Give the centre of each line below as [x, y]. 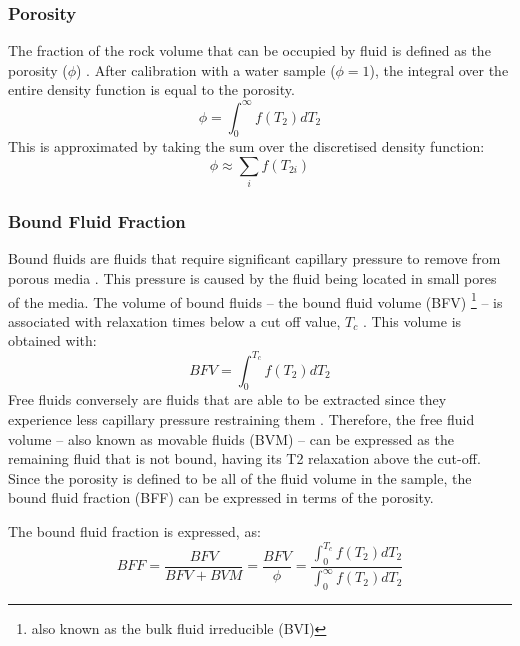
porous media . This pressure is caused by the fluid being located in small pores [252, 278]
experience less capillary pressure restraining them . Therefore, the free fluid [241, 418]
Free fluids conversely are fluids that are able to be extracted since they [227, 399]
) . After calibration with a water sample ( [206, 69]
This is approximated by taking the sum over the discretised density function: [246, 146]
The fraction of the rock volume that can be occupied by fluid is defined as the [249, 50]
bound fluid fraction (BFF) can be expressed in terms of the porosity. [221, 497]
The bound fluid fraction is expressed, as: [134, 530]
